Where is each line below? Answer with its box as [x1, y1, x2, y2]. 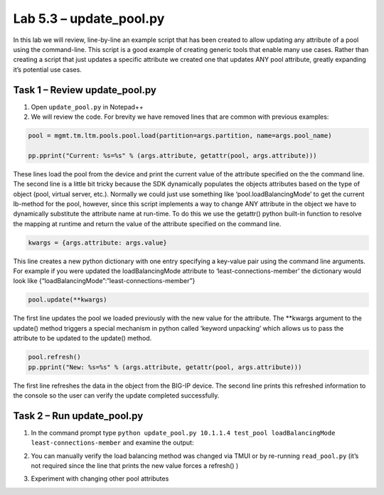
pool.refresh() [28, 353, 81, 361]
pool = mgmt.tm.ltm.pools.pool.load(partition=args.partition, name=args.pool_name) [28, 132, 332, 139]
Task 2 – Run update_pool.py [13, 410, 144, 422]
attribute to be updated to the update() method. [13, 334, 152, 343]
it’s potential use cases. [13, 65, 82, 74]
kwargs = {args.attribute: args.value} [28, 238, 167, 247]
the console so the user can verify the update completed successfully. [13, 391, 220, 400]
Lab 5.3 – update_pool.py [13, 11, 165, 26]
